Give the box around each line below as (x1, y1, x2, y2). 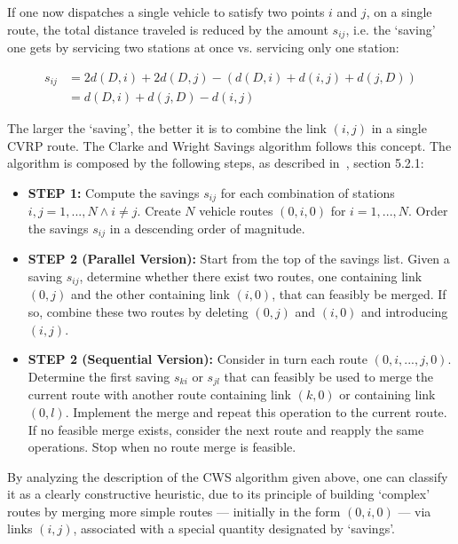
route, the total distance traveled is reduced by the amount (7, 20, 328, 38)
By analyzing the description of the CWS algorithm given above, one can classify (7, 467, 448, 485)
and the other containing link (70, 285, 230, 304)
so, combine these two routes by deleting (28, 303, 249, 321)
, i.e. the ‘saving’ (345, 20, 436, 38)
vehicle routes (199, 201, 273, 220)
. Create (137, 201, 181, 220)
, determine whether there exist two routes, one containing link (79, 267, 422, 286)
